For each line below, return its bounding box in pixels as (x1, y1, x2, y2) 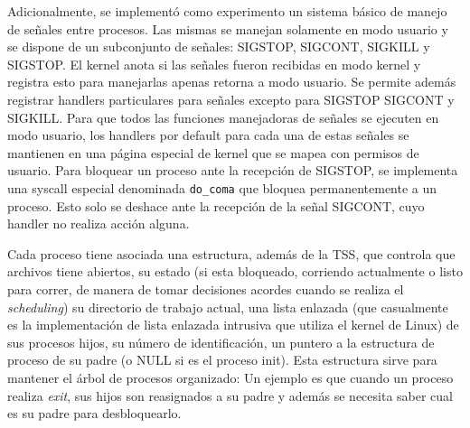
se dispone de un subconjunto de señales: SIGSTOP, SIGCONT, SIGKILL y (7, 37, 430, 56)
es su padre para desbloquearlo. (7, 404, 182, 423)
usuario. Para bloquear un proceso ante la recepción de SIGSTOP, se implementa (7, 161, 458, 180)
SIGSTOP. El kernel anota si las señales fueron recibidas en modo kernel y (7, 54, 421, 73)
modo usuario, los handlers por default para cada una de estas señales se (7, 126, 409, 144)
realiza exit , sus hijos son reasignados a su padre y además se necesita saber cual (7, 386, 453, 405)
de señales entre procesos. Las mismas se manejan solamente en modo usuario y (7, 19, 448, 38)
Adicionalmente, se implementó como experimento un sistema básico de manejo (7, 2, 447, 20)
